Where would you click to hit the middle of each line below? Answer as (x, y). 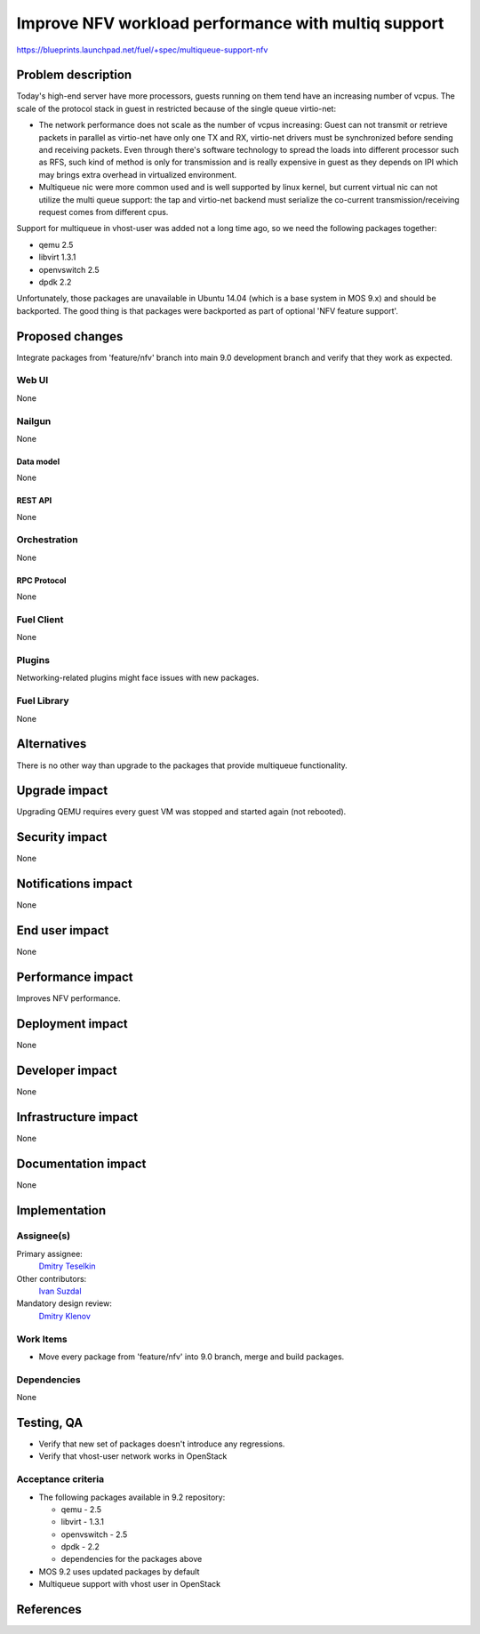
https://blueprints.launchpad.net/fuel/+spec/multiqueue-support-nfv (142, 50)
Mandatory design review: (64, 1303)
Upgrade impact (62, 791)
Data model (38, 461)
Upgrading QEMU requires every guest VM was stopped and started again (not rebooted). (181, 812)
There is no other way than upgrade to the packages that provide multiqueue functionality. (182, 765)
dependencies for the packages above (132, 1559)
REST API (34, 501)
